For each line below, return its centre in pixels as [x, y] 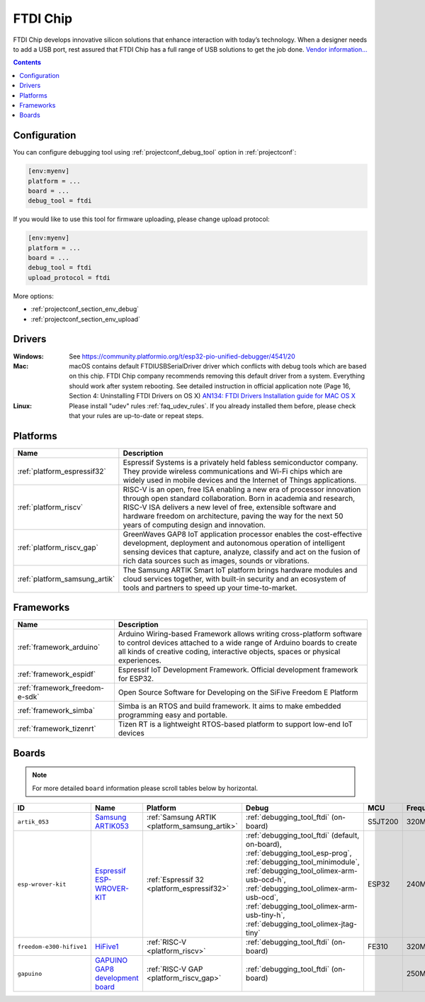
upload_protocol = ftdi [69, 277]
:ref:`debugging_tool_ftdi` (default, [302, 835]
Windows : [28, 356]
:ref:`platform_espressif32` [62, 471]
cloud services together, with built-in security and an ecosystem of [234, 579]
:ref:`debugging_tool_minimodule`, [303, 862]
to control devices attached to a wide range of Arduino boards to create [238, 643]
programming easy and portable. [173, 715]
